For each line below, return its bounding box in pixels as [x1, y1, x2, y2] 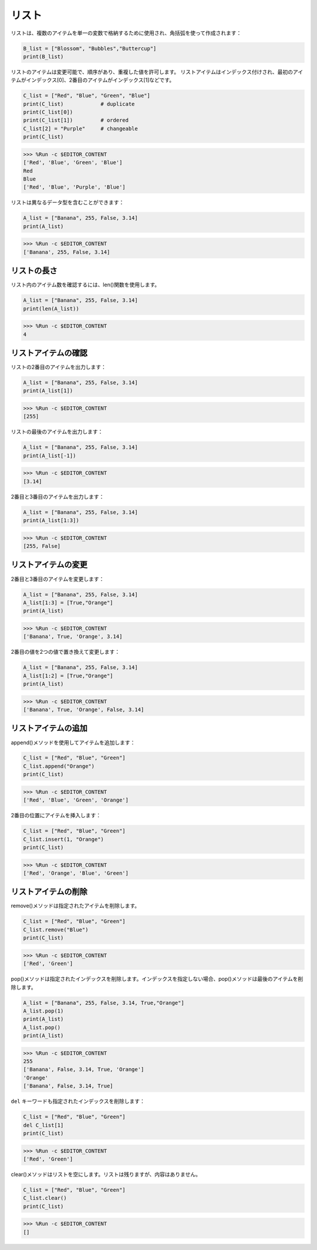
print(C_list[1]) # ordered [23, 117, 129, 123]
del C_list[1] [23, 1122, 64, 1128]
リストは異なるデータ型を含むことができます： [11, 199, 124, 206]
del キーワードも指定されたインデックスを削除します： [11, 1098, 145, 1105]
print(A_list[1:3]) [23, 517, 79, 524]
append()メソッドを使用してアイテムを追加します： [11, 738, 136, 746]
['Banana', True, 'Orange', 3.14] [23, 633, 123, 640]
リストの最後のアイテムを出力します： [11, 428, 103, 435]
